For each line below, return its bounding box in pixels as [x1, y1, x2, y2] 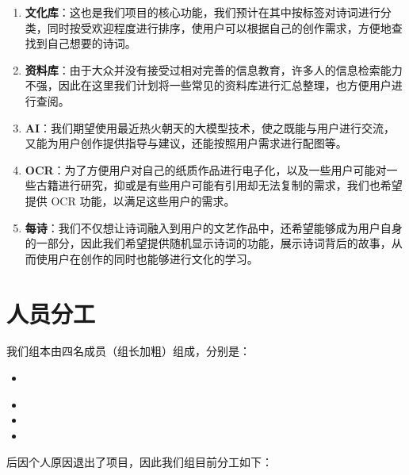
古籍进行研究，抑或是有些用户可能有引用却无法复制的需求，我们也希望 [36, 177, 403, 193]
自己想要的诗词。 [47, 35, 136, 52]
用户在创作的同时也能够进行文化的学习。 [47, 250, 258, 266]
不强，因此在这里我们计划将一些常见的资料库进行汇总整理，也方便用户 [25, 77, 392, 94]
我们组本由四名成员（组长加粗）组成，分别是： [6, 343, 250, 359]
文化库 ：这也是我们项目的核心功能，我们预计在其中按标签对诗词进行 [25, 4, 380, 20]
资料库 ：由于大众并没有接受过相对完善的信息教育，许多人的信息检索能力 [25, 61, 403, 78]
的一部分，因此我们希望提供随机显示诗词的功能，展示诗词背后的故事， [25, 235, 392, 251]
